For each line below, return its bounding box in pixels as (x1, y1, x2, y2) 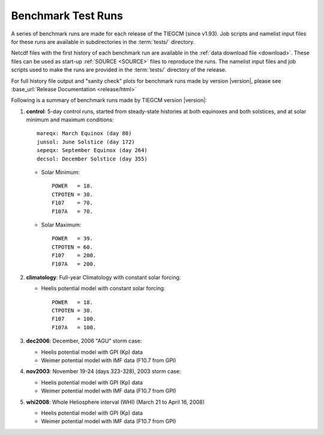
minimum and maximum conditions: (26, 116, 114, 123)
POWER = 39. (52, 235, 93, 242)
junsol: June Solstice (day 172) (37, 138, 135, 145)
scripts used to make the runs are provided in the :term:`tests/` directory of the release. (11, 66, 227, 73)
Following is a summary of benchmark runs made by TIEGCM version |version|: (11, 97, 207, 104)
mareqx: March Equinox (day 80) (37, 130, 132, 137)
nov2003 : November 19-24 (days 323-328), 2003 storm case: (26, 368, 181, 375)
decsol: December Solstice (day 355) (37, 155, 148, 162)
